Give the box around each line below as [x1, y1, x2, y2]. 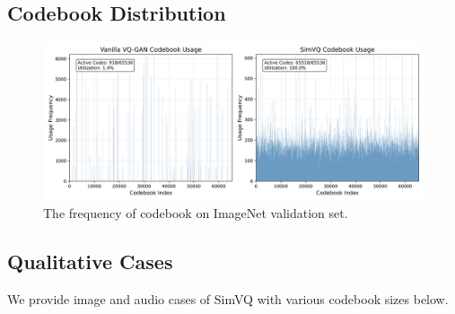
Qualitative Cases [7, 248, 173, 275]
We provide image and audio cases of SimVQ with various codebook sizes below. [7, 289, 449, 308]
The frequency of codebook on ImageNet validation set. [43, 204, 348, 222]
